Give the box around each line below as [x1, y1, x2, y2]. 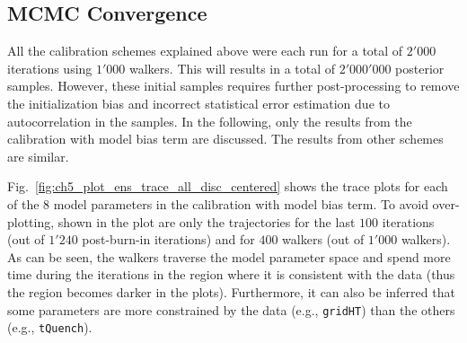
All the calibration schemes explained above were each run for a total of [7, 41, 403, 60]
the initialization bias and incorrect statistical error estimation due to [7, 93, 390, 112]
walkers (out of [282, 230, 365, 249]
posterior [395, 58, 445, 77]
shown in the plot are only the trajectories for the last [57, 212, 356, 231]
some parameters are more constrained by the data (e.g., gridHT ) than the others [7, 300, 455, 319]
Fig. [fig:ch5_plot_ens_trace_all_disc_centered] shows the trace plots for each [7, 177, 448, 196]
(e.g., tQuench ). [7, 318, 93, 337]
